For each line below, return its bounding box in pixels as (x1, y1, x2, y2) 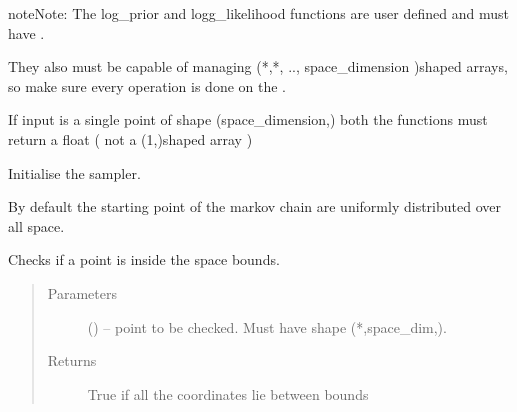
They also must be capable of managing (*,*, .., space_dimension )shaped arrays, (8, 56, 508, 77)
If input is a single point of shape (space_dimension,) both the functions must (8, 109, 488, 130)
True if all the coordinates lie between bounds (87, 383, 369, 404)
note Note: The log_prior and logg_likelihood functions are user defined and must (8, 3, 509, 23)
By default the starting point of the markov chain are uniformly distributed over (8, 196, 501, 217)
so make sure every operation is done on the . (8, 75, 286, 96)
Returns (47, 350, 97, 371)
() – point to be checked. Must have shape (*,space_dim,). (87, 316, 447, 337)
